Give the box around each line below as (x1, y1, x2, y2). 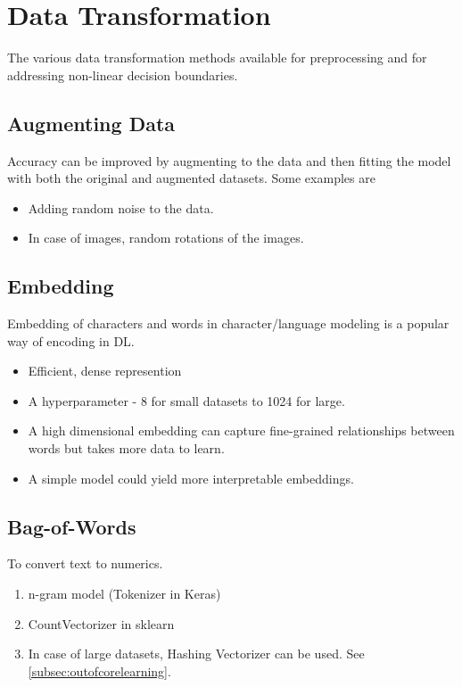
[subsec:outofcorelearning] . (28, 661, 171, 680)
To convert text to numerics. (7, 554, 163, 573)
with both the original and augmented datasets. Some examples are (7, 169, 375, 187)
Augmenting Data (7, 109, 176, 137)
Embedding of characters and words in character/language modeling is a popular (7, 314, 450, 333)
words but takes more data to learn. (28, 439, 225, 458)
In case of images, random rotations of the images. (28, 228, 304, 247)
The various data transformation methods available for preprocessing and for (7, 48, 427, 67)
